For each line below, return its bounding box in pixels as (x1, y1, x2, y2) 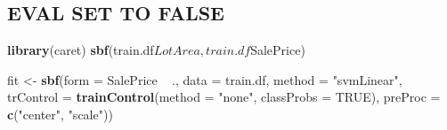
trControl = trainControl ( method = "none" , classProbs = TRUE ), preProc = (7, 88, 441, 106)
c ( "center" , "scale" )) (7, 104, 113, 123)
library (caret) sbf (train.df (7, 41, 154, 59)
